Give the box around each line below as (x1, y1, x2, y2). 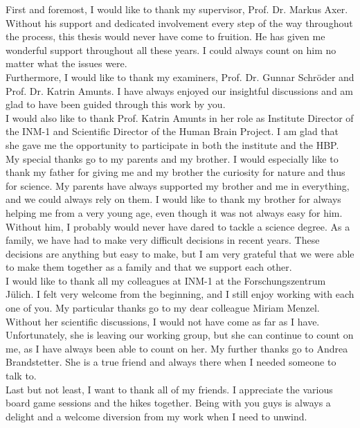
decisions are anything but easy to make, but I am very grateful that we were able (6, 246, 354, 260)
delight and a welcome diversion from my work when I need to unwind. (6, 409, 307, 423)
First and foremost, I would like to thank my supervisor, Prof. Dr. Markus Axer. (6, 2, 348, 16)
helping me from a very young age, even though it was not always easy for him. (6, 205, 343, 220)
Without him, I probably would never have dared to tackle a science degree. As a (6, 219, 350, 233)
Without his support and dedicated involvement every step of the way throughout (6, 15, 353, 30)
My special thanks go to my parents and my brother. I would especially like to (6, 151, 339, 166)
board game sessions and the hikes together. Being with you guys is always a (6, 395, 331, 410)
